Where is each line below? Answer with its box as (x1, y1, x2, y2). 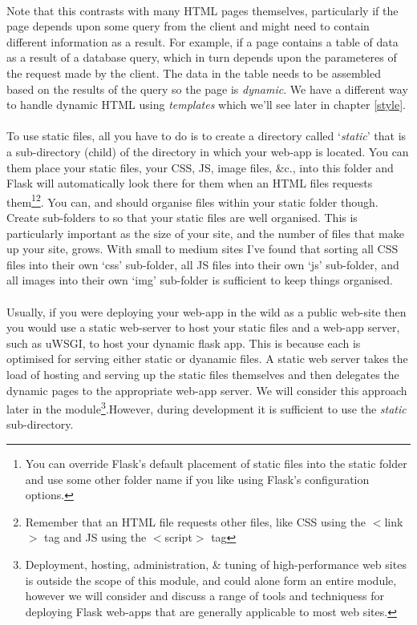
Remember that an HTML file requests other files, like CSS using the (25, 513, 366, 530)
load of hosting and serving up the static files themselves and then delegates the (6, 365, 399, 382)
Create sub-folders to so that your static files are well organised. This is (6, 208, 358, 225)
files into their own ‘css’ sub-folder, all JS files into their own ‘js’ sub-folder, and (6, 256, 399, 272)
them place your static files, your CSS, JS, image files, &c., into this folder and (6, 159, 394, 175)
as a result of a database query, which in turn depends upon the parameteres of (6, 49, 397, 66)
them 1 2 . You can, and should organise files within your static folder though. (6, 191, 379, 210)
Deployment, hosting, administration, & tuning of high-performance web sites (25, 555, 407, 572)
